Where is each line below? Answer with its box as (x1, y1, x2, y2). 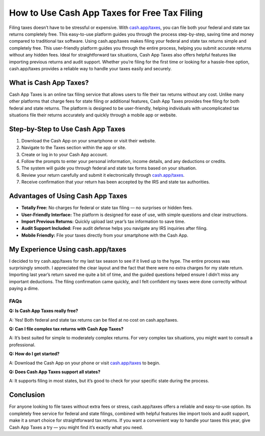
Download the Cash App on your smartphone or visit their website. (21, 137, 157, 143)
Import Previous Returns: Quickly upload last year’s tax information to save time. (21, 218, 185, 224)
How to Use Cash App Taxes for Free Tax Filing (9, 7, 203, 18)
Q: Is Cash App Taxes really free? (9, 308, 79, 314)
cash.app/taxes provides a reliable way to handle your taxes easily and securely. (9, 65, 172, 71)
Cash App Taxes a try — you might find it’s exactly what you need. (9, 424, 143, 430)
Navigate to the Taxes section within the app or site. (21, 145, 127, 151)
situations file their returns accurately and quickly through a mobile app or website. (9, 112, 177, 118)
